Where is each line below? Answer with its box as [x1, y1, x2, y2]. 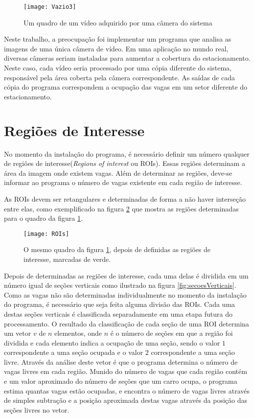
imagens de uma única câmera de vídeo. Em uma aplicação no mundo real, [4, 43, 229, 53]
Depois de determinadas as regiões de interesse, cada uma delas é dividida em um [4, 270, 249, 280]
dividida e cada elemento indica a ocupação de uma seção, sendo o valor [4, 337, 220, 348]
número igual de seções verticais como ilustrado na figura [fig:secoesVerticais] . [4, 280, 236, 290]
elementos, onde [54, 328, 102, 338]
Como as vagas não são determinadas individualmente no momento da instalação [4, 289, 247, 300]
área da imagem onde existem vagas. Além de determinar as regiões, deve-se [4, 167, 232, 178]
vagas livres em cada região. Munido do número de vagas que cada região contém [4, 366, 247, 376]
